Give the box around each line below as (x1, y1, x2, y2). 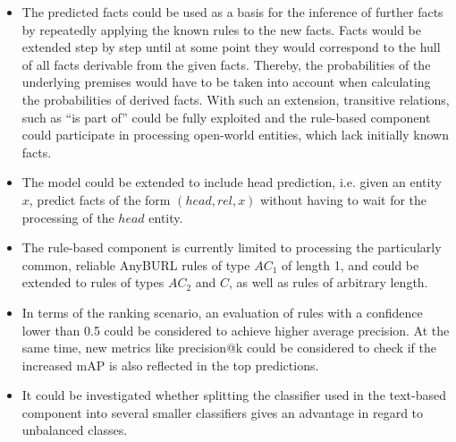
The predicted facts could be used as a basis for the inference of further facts (21, 3, 443, 21)
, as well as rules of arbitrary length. (229, 273, 428, 292)
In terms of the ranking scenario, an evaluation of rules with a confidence (21, 302, 423, 321)
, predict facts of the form (29, 190, 171, 208)
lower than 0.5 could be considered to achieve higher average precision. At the (21, 320, 450, 339)
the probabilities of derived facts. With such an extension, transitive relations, (21, 89, 450, 108)
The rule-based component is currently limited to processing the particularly (21, 238, 442, 257)
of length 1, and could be (282, 255, 419, 274)
